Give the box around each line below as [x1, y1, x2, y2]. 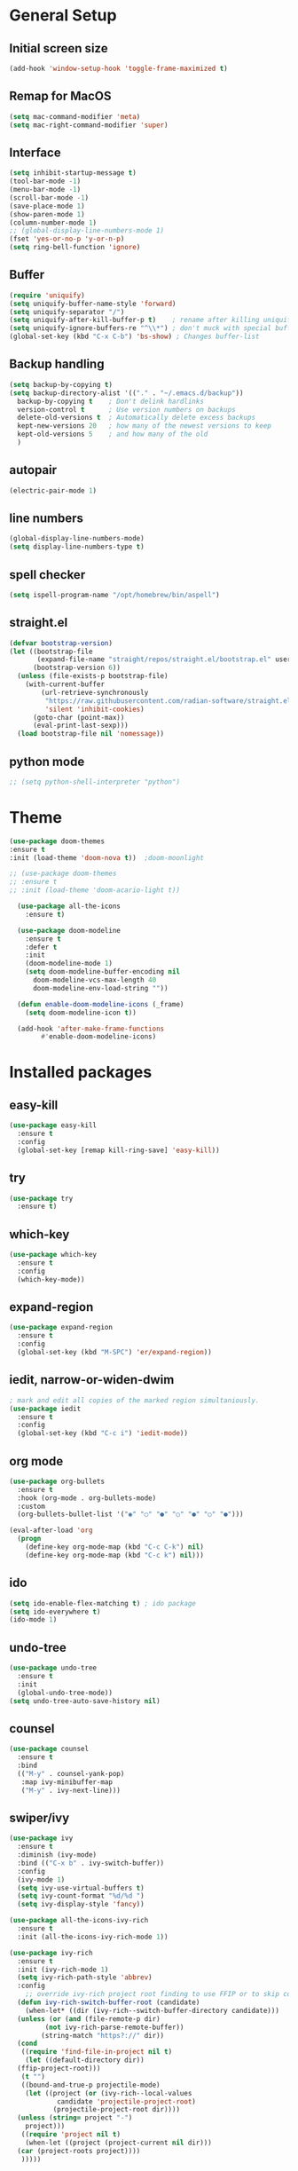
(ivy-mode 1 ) [17, 1875, 66, 1884]
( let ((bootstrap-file [9, 647, 93, 656]
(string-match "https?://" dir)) [41, 2031, 165, 2040]
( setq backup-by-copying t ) [9, 380, 114, 389]
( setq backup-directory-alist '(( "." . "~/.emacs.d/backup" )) [9, 388, 244, 398]
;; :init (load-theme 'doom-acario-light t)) [9, 886, 180, 895]
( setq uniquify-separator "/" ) [9, 307, 125, 316]
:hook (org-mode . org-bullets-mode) [17, 1493, 157, 1503]
